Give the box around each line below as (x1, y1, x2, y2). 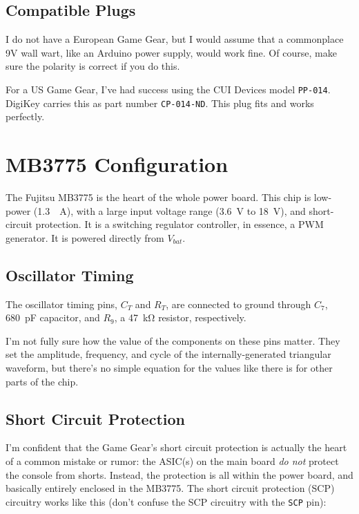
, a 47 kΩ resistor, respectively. (114, 310, 246, 325)
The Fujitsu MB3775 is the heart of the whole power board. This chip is (6, 190, 311, 204)
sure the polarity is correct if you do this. (6, 59, 180, 73)
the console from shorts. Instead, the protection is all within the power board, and (6, 467, 353, 482)
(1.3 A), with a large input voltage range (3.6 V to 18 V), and (33, 203, 306, 218)
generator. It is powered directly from (6, 230, 164, 245)
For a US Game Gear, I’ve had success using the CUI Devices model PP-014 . (6, 82, 331, 96)
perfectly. (6, 109, 45, 124)
